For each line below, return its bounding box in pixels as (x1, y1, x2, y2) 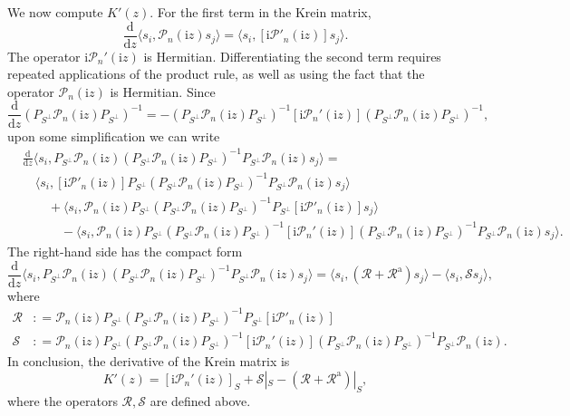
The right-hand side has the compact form (7, 242, 243, 261)
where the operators (7, 391, 118, 410)
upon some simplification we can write (7, 126, 220, 145)
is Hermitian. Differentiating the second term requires (143, 46, 441, 65)
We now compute (7, 3, 103, 21)
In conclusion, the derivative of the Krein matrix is (7, 352, 290, 371)
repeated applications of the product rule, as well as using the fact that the (7, 64, 425, 83)
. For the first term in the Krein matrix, (150, 3, 372, 21)
